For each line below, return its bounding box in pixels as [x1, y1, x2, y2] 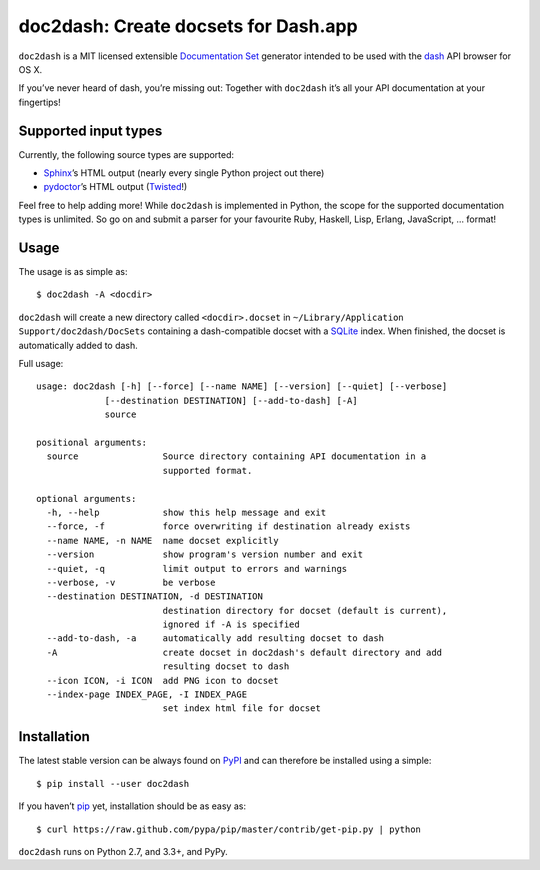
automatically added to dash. [18, 339, 139, 351]
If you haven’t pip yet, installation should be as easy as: [18, 800, 247, 812]
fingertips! [18, 96, 62, 108]
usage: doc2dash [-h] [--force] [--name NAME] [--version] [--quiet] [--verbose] [36, 381, 448, 392]
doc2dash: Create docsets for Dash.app [18, 15, 359, 37]
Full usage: [18, 358, 64, 370]
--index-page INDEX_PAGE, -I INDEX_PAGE [46, 689, 248, 700]
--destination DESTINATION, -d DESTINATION [46, 591, 264, 602]
